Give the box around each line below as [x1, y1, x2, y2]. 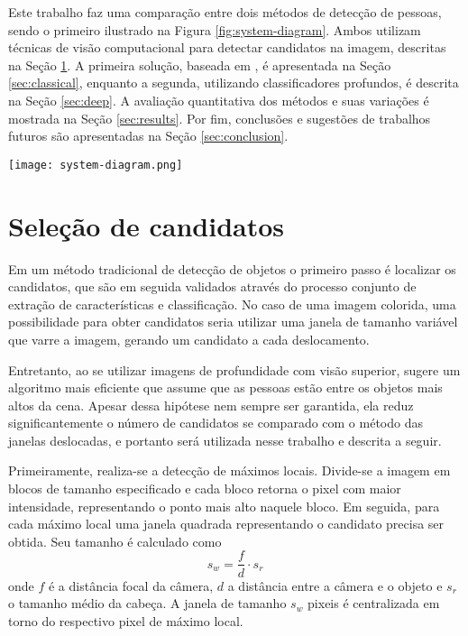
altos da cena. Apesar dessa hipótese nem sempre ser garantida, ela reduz [8, 395, 414, 414]
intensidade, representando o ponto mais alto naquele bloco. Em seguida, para [8, 496, 440, 515]
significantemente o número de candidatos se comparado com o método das [8, 413, 423, 432]
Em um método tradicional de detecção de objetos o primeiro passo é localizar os [8, 259, 456, 278]
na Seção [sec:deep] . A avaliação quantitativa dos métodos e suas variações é [8, 90, 429, 109]
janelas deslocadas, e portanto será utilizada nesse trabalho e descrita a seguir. [8, 430, 442, 449]
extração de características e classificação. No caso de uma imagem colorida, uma [8, 294, 456, 313]
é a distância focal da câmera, [48, 576, 214, 595]
